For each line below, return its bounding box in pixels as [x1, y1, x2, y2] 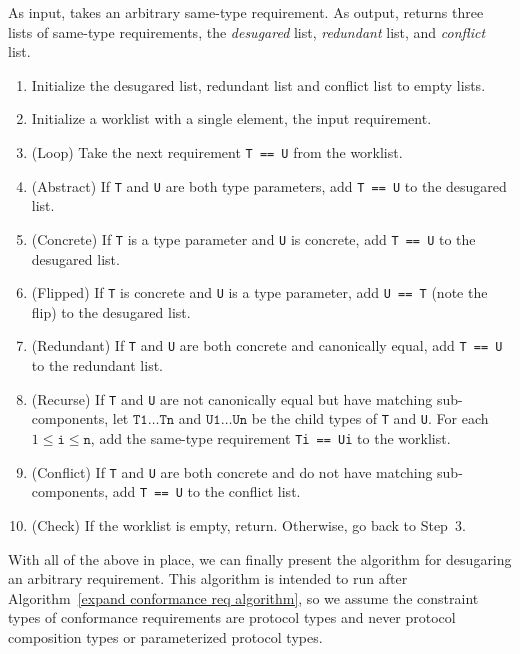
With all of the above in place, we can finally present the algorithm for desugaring [8, 548, 512, 569]
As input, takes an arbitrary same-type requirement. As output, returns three [8, 2, 484, 22]
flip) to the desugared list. [31, 301, 191, 322]
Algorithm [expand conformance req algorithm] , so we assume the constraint [8, 587, 479, 608]
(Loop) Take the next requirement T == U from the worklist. [31, 141, 403, 162]
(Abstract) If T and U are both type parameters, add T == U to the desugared [31, 175, 507, 196]
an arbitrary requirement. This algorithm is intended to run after [8, 568, 408, 589]
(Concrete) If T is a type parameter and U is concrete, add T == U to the [31, 228, 476, 249]
